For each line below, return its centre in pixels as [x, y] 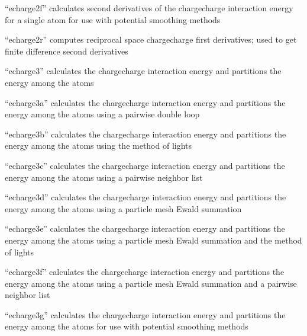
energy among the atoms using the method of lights [98, 145]
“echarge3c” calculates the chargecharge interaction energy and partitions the [145, 165]
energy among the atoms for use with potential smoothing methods [127, 326]
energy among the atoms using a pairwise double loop [102, 114]
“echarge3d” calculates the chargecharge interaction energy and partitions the [146, 197]
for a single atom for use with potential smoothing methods [113, 19]
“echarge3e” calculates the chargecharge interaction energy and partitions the [145, 228]
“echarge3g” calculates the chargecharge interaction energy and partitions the [145, 314]
